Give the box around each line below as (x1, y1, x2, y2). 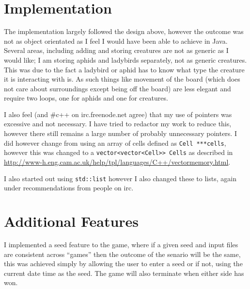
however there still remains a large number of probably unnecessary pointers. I (4, 128, 237, 138)
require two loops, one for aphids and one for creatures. (4, 93, 168, 103)
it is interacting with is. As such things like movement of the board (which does (4, 74, 240, 84)
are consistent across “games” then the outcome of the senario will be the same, (4, 249, 241, 259)
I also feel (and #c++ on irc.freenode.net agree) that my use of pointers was (4, 109, 232, 119)
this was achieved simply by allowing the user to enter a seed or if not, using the (4, 258, 243, 269)
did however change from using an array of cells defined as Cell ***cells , (4, 137, 226, 148)
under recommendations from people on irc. (4, 183, 134, 193)
